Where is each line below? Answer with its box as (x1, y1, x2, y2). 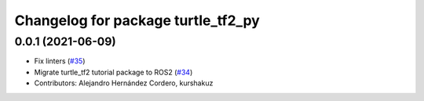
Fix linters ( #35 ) (34, 56, 86, 66)
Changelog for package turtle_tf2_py (14, 12, 261, 29)
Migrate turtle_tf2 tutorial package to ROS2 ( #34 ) (34, 67, 193, 77)
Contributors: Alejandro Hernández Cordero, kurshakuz (34, 78, 214, 88)
